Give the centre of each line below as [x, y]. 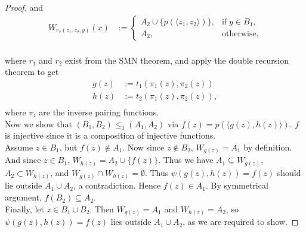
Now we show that [38, 123]
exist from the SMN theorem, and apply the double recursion [177, 60]
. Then [102, 209]
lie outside [24, 185]
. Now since [143, 147]
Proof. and [24, 7]
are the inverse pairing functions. [99, 112]
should [289, 172]
